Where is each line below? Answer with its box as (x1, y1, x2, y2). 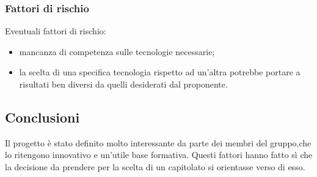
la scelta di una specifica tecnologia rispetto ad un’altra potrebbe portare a (19, 66, 301, 78)
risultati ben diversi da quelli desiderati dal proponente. (19, 78, 228, 90)
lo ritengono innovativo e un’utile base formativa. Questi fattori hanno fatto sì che (5, 148, 313, 161)
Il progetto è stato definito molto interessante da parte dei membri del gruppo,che (5, 136, 312, 149)
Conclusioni (5, 107, 80, 126)
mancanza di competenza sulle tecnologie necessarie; (19, 45, 215, 58)
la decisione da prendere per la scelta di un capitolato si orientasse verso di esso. (5, 160, 305, 173)
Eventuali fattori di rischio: (5, 24, 106, 37)
